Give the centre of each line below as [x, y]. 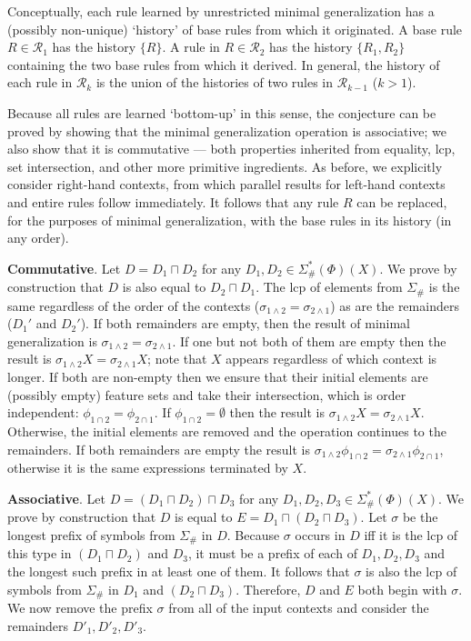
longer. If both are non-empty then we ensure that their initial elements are [218, 376]
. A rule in [191, 47]
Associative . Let [56, 498]
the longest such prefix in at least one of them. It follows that [179, 571]
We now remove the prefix [80, 608]
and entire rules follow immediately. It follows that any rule [173, 201]
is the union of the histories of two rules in [215, 82]
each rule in [40, 82]
